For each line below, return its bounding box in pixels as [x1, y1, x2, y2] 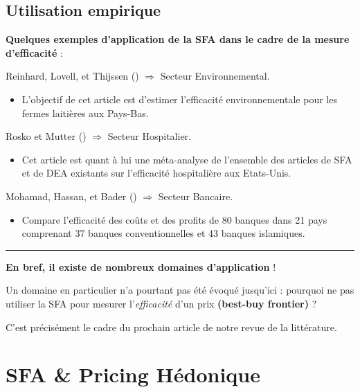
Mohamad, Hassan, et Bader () [6, 188, 137, 203]
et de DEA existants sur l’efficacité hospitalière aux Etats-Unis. [21, 166, 291, 180]
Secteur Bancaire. [158, 188, 233, 203]
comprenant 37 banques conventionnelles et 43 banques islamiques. [21, 226, 305, 240]
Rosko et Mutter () [6, 129, 87, 143]
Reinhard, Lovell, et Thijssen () [6, 69, 139, 83]
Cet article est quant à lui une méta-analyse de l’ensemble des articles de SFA [21, 152, 352, 166]
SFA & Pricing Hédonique [6, 360, 260, 389]
